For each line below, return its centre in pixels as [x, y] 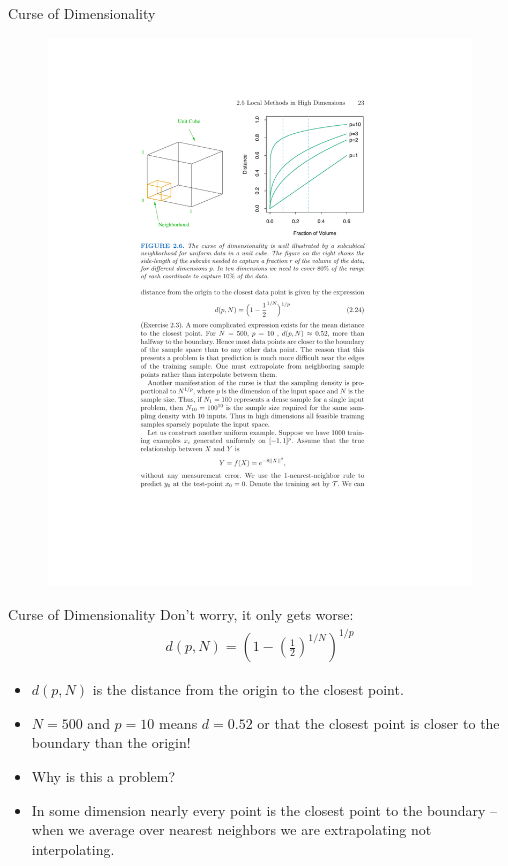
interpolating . [73, 848]
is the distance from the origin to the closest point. [248, 689]
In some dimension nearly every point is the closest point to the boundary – [264, 809]
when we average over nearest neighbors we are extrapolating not [231, 829]
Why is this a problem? [103, 775]
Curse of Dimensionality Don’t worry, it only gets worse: [181, 614]
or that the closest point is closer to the [378, 722]
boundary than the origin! [111, 742]
